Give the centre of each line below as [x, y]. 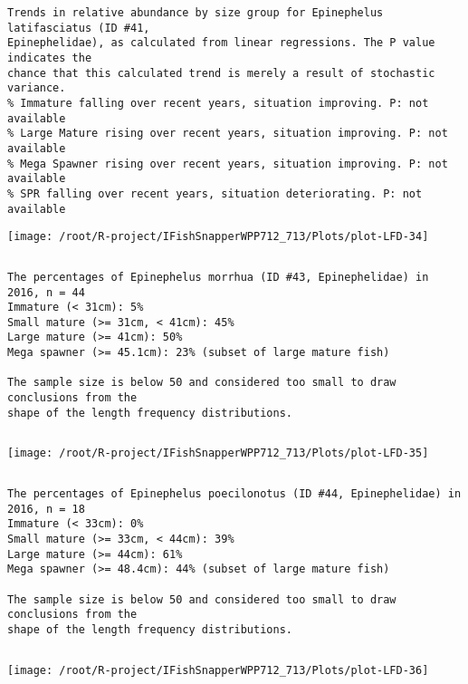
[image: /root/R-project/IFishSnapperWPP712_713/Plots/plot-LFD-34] [218, 237]
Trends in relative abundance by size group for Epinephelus [196, 13]
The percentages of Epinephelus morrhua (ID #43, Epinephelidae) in [218, 277]
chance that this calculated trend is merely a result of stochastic [221, 73]
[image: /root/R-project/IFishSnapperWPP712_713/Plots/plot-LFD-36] [218, 670]
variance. [37, 88]
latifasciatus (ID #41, [79, 28]
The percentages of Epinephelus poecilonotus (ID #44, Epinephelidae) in [234, 494]
